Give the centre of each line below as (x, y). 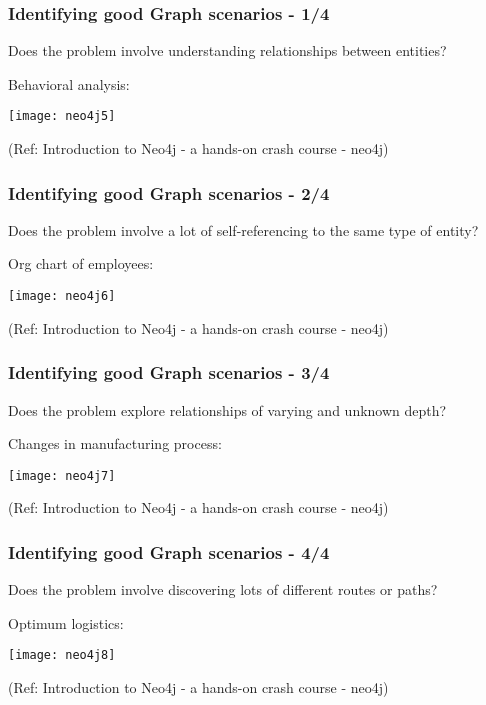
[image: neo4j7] (62, 475)
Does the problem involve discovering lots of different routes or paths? (223, 589)
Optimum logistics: (66, 622)
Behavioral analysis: (69, 83)
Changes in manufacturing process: (115, 443)
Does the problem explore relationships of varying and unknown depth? (227, 409)
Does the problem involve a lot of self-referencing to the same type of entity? (243, 229)
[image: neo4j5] (62, 116)
